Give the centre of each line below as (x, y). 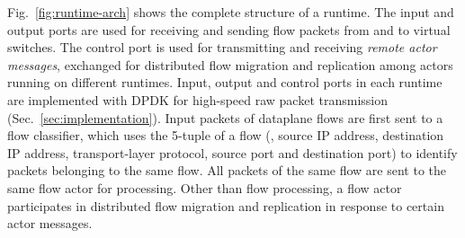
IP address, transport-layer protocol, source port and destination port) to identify (232, 152)
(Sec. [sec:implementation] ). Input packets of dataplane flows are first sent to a (225, 117)
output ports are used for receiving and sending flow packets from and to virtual (229, 29)
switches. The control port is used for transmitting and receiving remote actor (222, 47)
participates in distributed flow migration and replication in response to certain (226, 205)
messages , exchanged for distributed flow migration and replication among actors (230, 64)
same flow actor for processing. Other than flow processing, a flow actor (205, 187)
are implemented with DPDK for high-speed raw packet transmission (197, 99)
